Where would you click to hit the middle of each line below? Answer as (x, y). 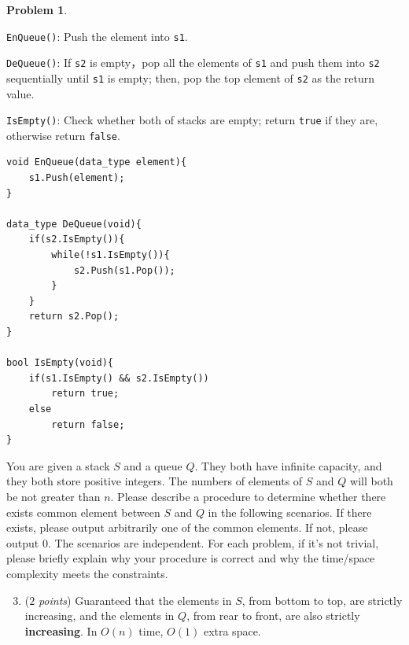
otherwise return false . (63, 135)
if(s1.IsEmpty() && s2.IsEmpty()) (119, 378)
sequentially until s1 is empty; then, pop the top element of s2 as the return (191, 77)
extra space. (232, 630)
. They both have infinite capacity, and (288, 465)
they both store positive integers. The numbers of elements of (155, 481)
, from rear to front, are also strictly (273, 616)
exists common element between (83, 512)
